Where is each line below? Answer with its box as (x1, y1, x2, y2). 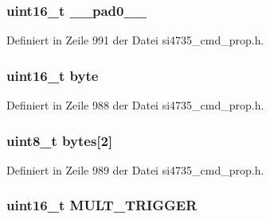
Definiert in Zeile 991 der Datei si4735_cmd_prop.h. (6, 32, 264, 48)
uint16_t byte (6, 65, 99, 85)
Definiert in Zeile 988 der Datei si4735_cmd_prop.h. (6, 97, 264, 113)
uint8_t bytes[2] (6, 130, 113, 150)
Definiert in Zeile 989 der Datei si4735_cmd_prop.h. (6, 161, 264, 178)
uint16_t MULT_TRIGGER (6, 195, 198, 215)
